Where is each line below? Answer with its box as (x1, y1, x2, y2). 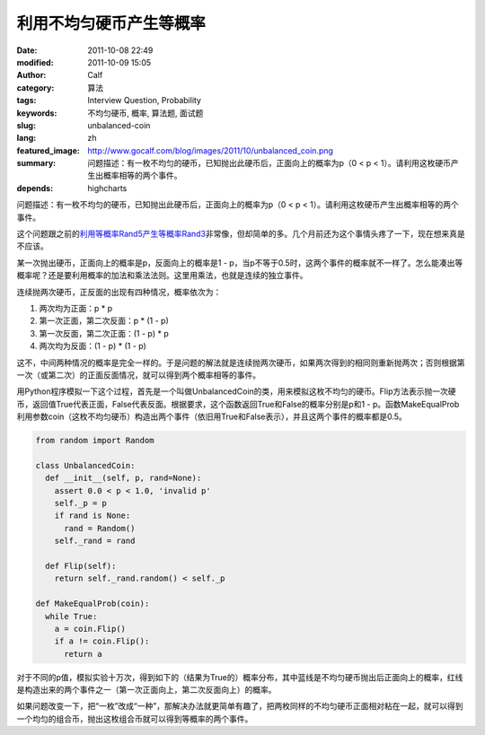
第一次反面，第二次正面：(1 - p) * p (39, 328, 170, 338)
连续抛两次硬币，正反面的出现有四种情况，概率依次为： (16, 286, 222, 297)
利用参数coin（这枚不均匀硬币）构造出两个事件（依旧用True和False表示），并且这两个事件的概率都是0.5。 (16, 411, 408, 422)
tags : (16, 95, 37, 106)
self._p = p (54, 498, 108, 509)
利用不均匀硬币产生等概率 (16, 13, 207, 33)
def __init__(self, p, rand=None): (45, 473, 202, 484)
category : (16, 82, 55, 93)
